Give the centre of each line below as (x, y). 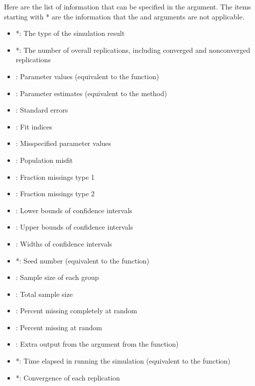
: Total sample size (44, 294)
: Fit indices (34, 126)
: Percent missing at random (59, 327)
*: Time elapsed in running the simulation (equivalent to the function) (123, 361)
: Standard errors (42, 110)
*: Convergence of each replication (68, 377)
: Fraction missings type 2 (55, 193)
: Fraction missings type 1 (55, 177)
